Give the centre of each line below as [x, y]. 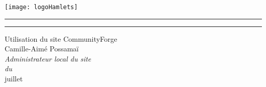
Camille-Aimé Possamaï [42, 49]
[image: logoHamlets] [41, 7]
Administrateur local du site [48, 58]
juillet [14, 79]
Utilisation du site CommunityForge [61, 38]
